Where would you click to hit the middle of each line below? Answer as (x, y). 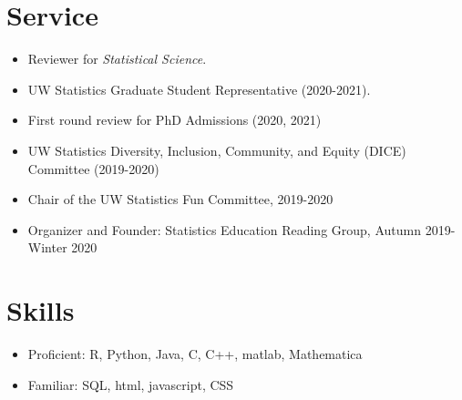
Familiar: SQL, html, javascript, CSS (131, 384)
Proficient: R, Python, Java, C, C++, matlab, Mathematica (195, 354)
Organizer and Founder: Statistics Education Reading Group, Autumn (224, 229)
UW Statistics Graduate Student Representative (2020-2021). (199, 89)
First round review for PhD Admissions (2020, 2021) (175, 120)
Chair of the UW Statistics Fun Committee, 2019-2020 (180, 199)
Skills (41, 310)
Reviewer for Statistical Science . (117, 59)
